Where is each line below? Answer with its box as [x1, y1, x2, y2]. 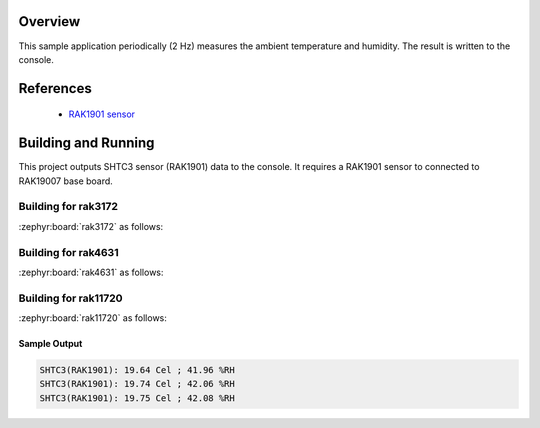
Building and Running [18, 135, 155, 152]
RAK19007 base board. [18, 175, 114, 187]
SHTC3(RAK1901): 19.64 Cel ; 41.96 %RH [39, 365, 235, 376]
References [18, 80, 92, 97]
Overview [18, 13, 81, 30]
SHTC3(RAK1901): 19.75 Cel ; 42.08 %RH [39, 392, 235, 404]
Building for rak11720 [18, 291, 124, 305]
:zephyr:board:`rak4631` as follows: [18, 266, 164, 278]
